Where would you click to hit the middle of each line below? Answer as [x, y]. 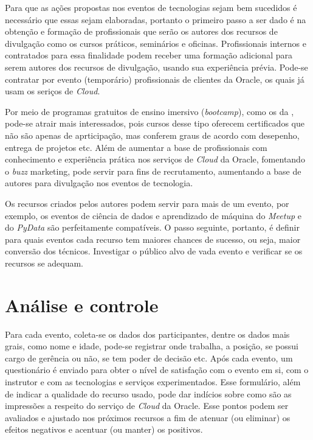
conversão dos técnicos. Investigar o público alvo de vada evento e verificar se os [154, 251]
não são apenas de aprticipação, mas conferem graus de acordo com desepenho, [152, 135]
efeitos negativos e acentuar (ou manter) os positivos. [104, 429]
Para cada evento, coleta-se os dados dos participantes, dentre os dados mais [147, 334]
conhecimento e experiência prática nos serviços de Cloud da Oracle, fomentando [155, 159]
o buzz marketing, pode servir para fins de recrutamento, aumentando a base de [153, 171]
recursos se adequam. [44, 263]
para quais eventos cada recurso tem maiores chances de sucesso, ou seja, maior [153, 239]
